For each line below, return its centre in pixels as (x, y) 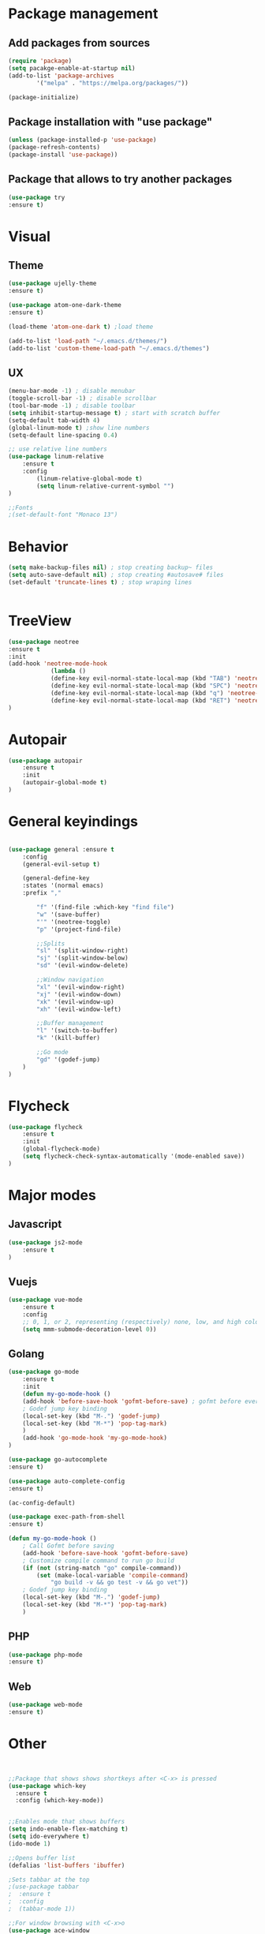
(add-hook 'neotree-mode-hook (58, 664)
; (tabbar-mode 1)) (42, 1909)
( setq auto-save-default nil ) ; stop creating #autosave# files (116, 575)
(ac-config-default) (42, 1503)
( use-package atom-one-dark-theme (65, 305)
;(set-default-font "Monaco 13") (63, 515)
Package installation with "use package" (110, 122)
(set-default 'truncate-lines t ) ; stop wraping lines (100, 582)
